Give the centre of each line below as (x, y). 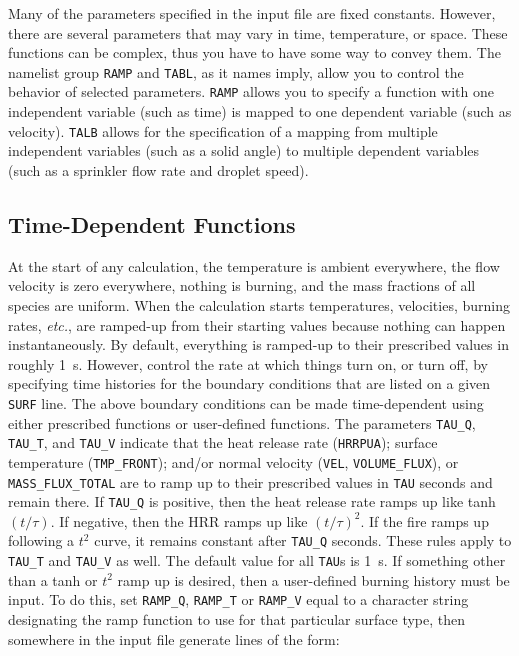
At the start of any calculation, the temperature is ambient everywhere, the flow (254, 265)
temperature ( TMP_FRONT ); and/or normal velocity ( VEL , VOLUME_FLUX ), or (233, 461)
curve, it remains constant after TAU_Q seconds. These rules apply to (303, 540)
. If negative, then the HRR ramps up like (179, 520)
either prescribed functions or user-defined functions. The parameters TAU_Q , (242, 422)
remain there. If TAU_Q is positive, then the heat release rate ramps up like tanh (252, 501)
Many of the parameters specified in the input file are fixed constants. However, (252, 13)
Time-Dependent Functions (152, 223)
